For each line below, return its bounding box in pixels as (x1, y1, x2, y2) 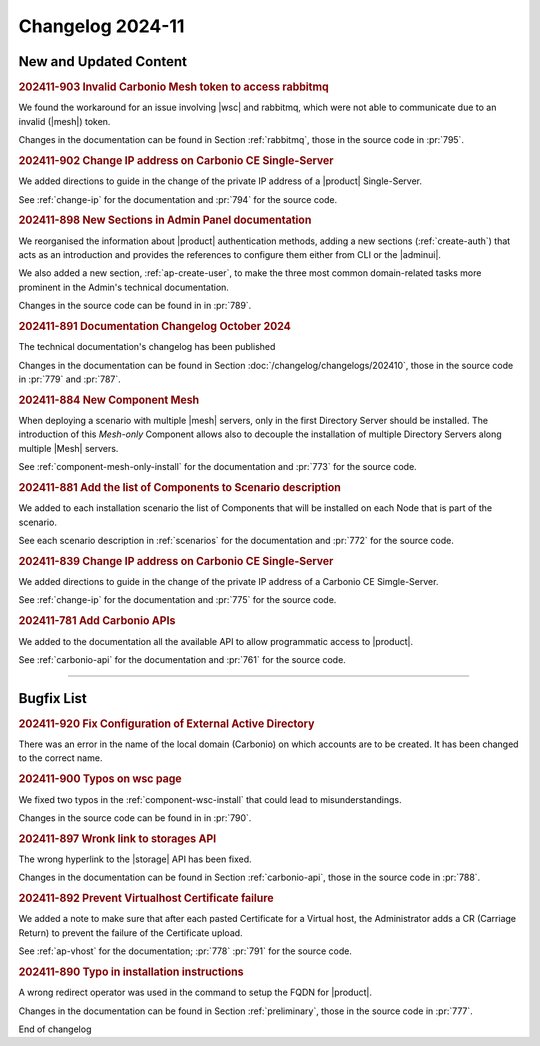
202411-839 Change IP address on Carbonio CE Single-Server (18, 554, 334, 568)
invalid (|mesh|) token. (18, 115, 111, 127)
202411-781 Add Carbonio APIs (18, 614, 176, 628)
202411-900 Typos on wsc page (18, 772, 182, 786)
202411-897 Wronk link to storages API (18, 831, 217, 845)
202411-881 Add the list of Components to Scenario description (18, 480, 342, 494)
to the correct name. (18, 752, 103, 764)
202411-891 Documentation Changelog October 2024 (18, 319, 292, 333)
